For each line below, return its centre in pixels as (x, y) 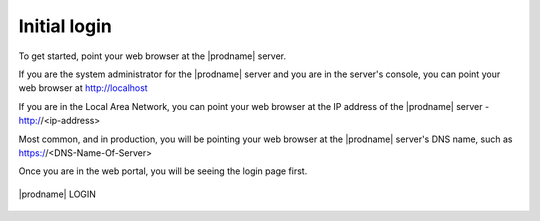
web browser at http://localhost (83, 88)
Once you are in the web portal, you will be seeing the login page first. (163, 171)
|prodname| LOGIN (57, 194)
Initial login (65, 26)
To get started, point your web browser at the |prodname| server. (152, 56)
